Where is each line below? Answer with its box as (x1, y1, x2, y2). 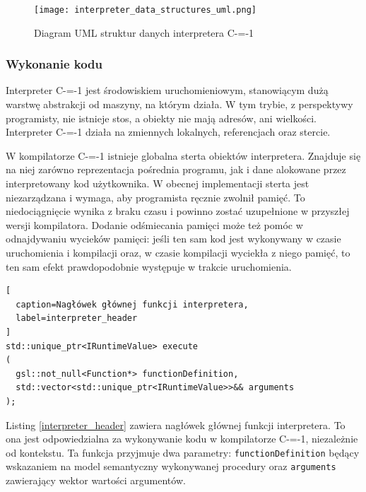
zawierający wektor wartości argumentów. (6, 473, 186, 488)
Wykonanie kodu (6, 55, 103, 73)
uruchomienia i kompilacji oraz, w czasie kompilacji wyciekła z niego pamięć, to (6, 245, 350, 259)
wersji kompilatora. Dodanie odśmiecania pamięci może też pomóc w (6, 217, 303, 232)
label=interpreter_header (16, 313, 138, 324)
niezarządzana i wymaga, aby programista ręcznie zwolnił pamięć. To (6, 189, 305, 204)
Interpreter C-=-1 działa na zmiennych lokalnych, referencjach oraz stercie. (6, 124, 331, 139)
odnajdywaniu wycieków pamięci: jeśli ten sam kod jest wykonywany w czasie (6, 231, 341, 246)
